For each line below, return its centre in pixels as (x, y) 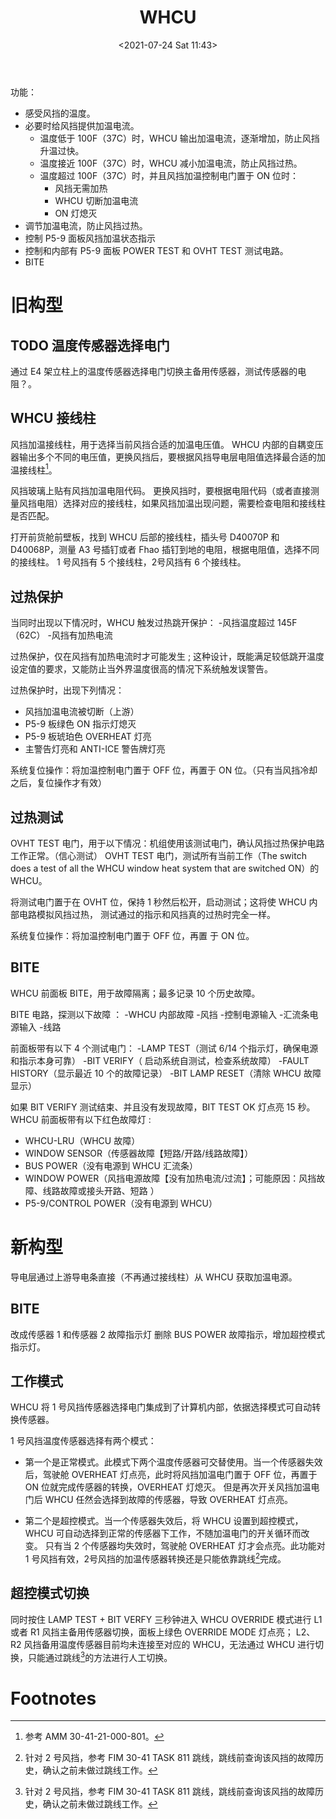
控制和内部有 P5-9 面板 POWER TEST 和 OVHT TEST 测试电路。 (156, 250)
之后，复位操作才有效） (58, 783)
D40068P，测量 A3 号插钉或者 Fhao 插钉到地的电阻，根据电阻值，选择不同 (165, 550)
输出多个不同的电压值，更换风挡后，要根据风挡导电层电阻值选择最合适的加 (172, 457)
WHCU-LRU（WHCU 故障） (82, 1140)
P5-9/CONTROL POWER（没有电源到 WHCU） (121, 1203)
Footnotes (53, 1698)
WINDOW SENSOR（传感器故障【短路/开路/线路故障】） (139, 1153)
